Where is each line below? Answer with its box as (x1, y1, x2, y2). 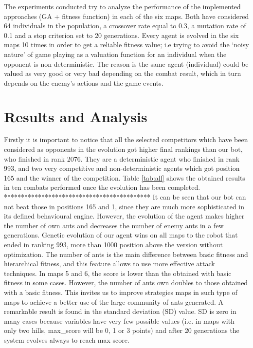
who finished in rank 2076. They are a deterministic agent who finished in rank (4, 153, 240, 164)
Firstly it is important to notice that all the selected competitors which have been (4, 134, 248, 145)
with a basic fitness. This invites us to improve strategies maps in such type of (4, 287, 237, 297)
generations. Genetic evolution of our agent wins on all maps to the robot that (4, 230, 238, 240)
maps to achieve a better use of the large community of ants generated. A (4, 296, 224, 307)
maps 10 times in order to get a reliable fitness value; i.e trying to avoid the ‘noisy (4, 39, 249, 50)
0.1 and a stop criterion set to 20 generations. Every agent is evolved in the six (4, 30, 239, 40)
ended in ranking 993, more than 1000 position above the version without (4, 239, 223, 249)
